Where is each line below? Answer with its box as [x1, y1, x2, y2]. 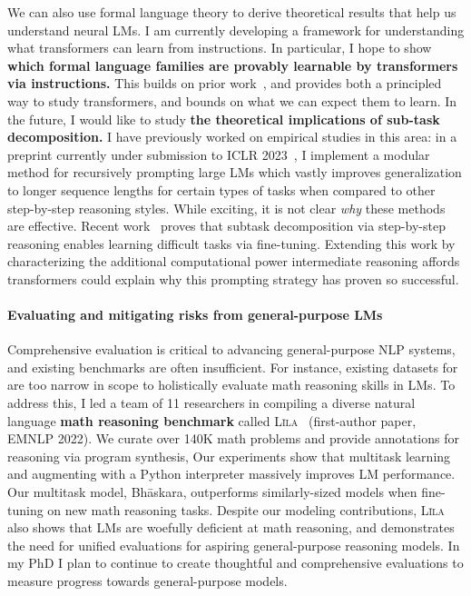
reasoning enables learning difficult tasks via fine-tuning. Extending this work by [7, 233, 456, 253]
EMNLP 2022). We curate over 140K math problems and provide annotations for [7, 429, 459, 448]
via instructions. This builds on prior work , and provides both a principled [7, 74, 442, 93]
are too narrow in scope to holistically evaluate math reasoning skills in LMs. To [7, 375, 456, 394]
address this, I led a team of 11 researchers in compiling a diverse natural [7, 393, 416, 412]
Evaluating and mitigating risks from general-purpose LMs [7, 305, 383, 324]
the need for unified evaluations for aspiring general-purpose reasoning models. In [7, 535, 460, 554]
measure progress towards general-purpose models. [7, 571, 288, 591]
